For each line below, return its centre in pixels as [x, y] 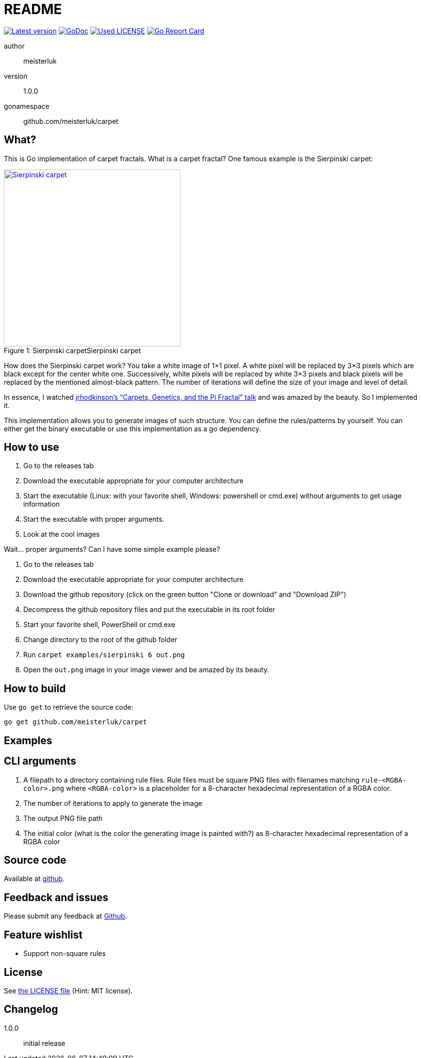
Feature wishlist [43, 935]
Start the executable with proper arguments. [94, 519]
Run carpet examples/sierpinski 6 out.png [104, 655]
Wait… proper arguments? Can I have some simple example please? [112, 549]
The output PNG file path [63, 818]
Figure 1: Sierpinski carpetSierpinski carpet [73, 350]
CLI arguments [40, 761]
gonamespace [27, 106]
